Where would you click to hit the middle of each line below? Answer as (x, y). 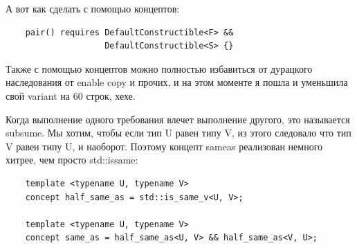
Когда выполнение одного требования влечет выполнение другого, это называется (178, 119)
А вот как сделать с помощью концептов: (93, 8)
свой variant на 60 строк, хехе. (71, 95)
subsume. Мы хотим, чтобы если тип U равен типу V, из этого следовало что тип (178, 133)
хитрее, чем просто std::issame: (72, 160)
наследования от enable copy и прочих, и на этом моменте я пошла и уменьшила (177, 82)
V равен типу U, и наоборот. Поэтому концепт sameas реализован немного (164, 146)
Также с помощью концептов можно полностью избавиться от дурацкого (159, 68)
